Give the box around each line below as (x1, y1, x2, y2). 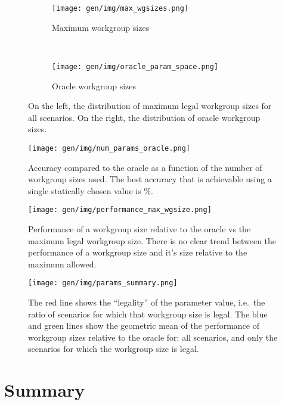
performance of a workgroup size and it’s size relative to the (28, 246, 247, 258)
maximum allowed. (28, 257, 97, 270)
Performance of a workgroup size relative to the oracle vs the (28, 222, 251, 235)
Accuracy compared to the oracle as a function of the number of (28, 161, 262, 173)
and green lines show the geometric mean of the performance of (28, 319, 259, 332)
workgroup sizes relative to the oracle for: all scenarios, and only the (28, 331, 278, 343)
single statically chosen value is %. (28, 184, 153, 197)
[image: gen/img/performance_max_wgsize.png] (28, 205, 212, 214)
